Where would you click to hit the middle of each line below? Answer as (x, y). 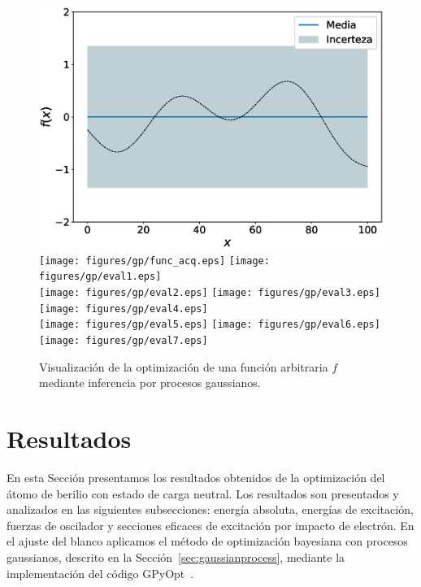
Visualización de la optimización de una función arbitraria (184, 366)
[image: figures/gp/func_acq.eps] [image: (154, 261)
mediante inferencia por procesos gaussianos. (150, 383)
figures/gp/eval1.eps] (100, 277)
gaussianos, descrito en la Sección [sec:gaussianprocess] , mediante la (176, 557)
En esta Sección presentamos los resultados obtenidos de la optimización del (196, 478)
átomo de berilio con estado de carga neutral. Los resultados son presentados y (203, 493)
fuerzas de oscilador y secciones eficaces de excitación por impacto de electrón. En (210, 525)
